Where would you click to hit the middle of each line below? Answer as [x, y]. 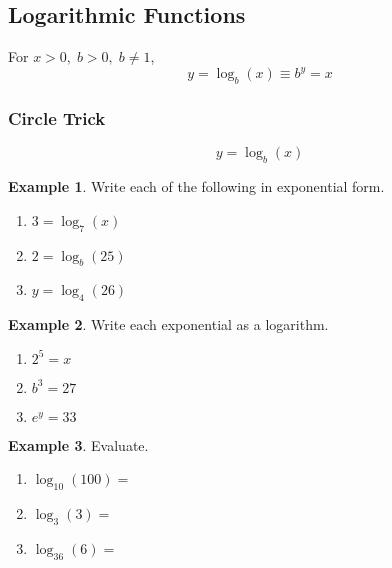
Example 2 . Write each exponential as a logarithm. [168, 324]
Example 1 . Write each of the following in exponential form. [196, 186]
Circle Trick [57, 118]
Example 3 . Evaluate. [78, 444]
